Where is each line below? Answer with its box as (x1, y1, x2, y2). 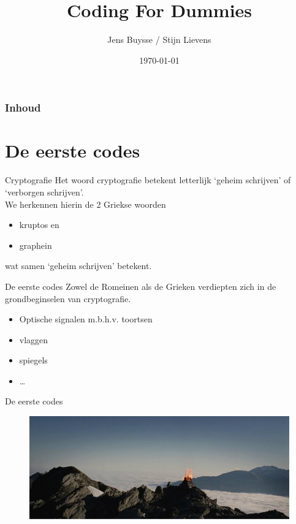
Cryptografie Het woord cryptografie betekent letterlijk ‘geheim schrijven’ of (5, 173, 291, 186)
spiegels (19, 354, 48, 366)
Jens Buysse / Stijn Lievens (107, 33, 211, 46)
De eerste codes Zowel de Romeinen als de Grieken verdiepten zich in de (5, 279, 276, 292)
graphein (19, 238, 52, 251)
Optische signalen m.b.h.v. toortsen (19, 313, 153, 325)
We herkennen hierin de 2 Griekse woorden (5, 197, 166, 210)
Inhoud (5, 100, 41, 115)
